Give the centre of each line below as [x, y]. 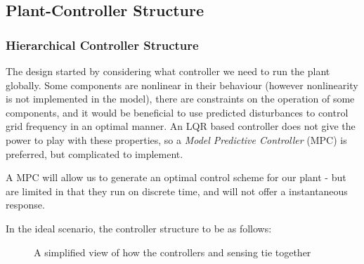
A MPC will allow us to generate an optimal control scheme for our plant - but [176, 177]
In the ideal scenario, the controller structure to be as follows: [139, 228]
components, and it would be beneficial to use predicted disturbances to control [177, 112]
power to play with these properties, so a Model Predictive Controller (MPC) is [176, 139]
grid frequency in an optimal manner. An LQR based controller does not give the [181, 126]
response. [25, 205]
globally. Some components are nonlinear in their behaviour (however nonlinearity [182, 85]
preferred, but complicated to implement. [95, 153]
